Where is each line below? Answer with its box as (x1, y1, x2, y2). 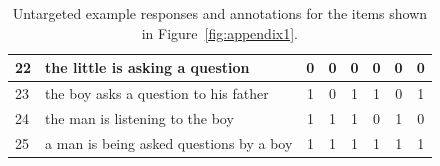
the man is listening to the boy (45, 107, 234, 128)
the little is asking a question (45, 57, 250, 78)
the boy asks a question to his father (45, 83, 269, 104)
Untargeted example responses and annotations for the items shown (12, 3, 428, 23)
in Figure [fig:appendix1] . (141, 22, 298, 43)
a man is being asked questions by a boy (45, 132, 293, 153)
